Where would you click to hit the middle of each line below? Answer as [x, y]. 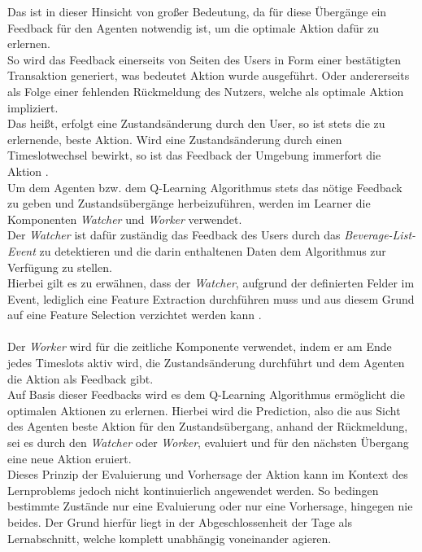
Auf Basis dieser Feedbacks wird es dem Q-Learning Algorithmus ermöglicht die [206, 394]
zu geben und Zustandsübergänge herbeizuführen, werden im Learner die [189, 203]
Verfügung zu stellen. [60, 267]
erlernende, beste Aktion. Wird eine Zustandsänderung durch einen [175, 139]
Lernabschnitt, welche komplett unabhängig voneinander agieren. [170, 538]
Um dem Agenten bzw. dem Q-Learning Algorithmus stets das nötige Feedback [205, 187]
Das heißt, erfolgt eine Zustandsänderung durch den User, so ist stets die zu [196, 123]
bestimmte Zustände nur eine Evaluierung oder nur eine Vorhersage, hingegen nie [210, 506]
